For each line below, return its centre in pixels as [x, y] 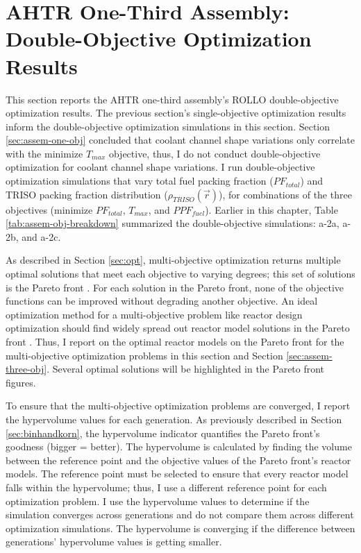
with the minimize [44, 153]
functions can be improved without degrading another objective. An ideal [162, 301]
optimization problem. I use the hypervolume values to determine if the [158, 501]
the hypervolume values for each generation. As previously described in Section [174, 419]
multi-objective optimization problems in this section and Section [144, 355]
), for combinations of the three [285, 194]
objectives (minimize [49, 209]
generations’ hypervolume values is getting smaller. [114, 542]
